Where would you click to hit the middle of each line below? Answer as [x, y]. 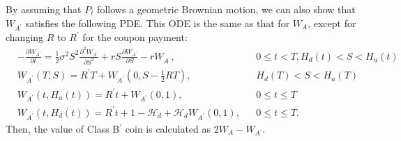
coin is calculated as [168, 128]
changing [25, 37]
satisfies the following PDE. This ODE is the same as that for [158, 23]
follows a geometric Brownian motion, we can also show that [226, 9]
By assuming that [44, 9]
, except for [332, 23]
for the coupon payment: [135, 37]
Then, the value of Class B [63, 128]
